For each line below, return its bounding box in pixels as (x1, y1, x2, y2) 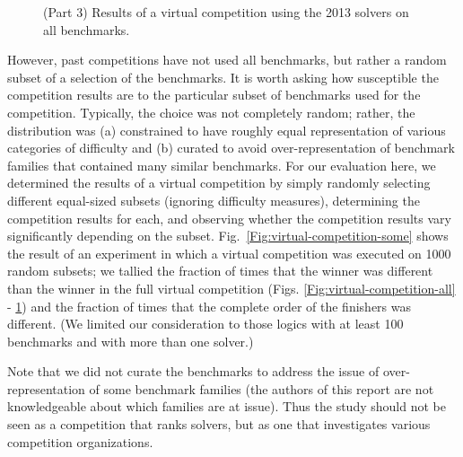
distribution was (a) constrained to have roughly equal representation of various (7, 120, 446, 139)
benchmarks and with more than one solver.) (7, 331, 254, 350)
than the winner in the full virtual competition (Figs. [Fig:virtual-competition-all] (7, 278, 456, 297)
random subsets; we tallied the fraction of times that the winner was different (7, 261, 433, 280)
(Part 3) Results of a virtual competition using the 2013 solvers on (43, 3, 409, 21)
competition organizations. (7, 432, 153, 451)
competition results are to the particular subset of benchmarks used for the (7, 85, 421, 104)
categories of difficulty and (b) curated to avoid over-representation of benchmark (7, 138, 455, 157)
